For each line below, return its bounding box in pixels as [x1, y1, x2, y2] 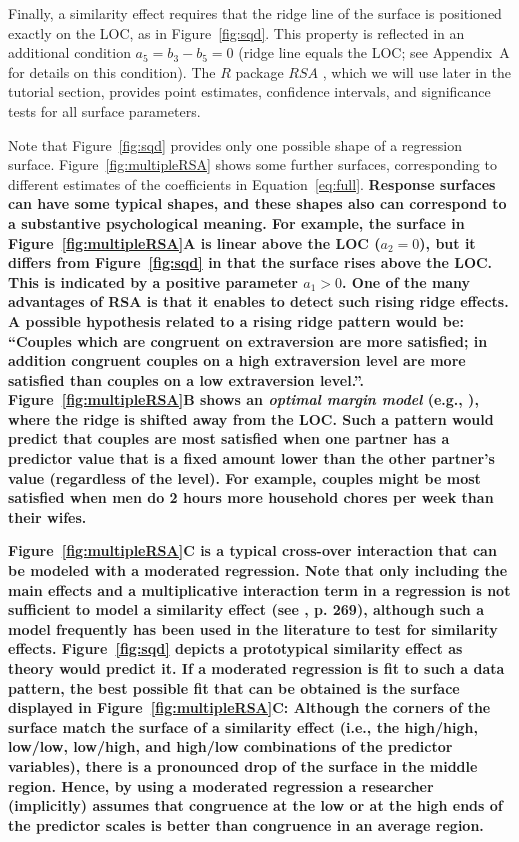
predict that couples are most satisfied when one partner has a [8, 428, 450, 449]
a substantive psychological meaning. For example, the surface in [8, 212, 465, 233]
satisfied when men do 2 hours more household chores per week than [8, 487, 494, 508]
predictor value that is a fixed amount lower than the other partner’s [8, 448, 495, 469]
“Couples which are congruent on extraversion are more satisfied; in [8, 330, 488, 351]
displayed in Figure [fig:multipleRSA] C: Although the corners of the [8, 697, 491, 718]
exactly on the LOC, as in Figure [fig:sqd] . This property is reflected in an [8, 22, 465, 43]
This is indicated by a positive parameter [8, 271, 298, 292]
